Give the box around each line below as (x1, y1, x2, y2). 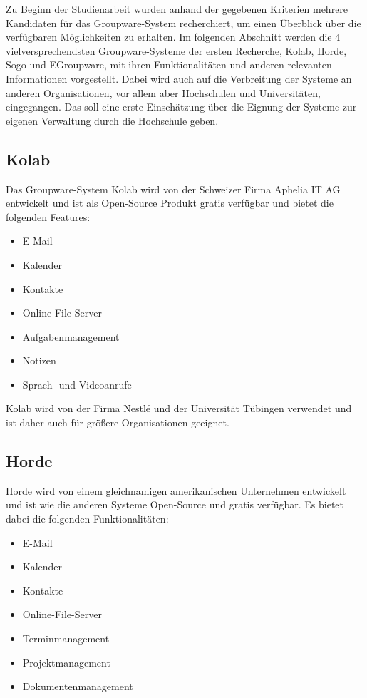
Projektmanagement (22, 655, 110, 669)
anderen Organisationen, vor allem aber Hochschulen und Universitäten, (6, 85, 321, 100)
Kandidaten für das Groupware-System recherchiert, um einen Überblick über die (6, 15, 361, 30)
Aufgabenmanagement (22, 329, 120, 344)
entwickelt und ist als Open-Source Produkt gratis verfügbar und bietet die (6, 195, 334, 210)
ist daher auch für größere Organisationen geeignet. (6, 415, 229, 430)
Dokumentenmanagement (22, 679, 133, 694)
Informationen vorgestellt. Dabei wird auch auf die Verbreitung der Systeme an (6, 71, 352, 86)
